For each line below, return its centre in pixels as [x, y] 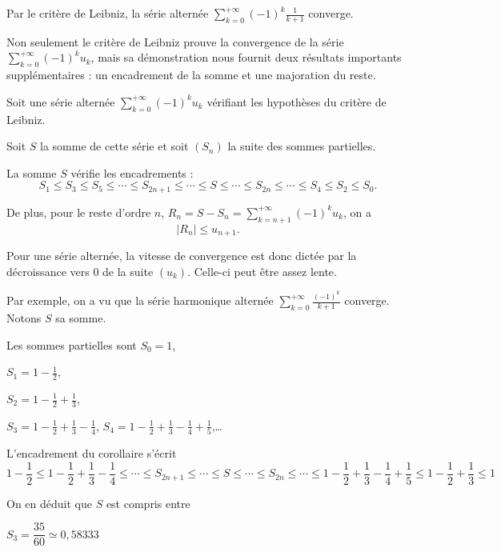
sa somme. [81, 317]
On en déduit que [49, 503]
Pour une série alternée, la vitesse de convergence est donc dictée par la [182, 256]
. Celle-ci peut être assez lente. [262, 271]
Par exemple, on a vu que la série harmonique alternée [140, 300]
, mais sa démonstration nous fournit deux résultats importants [246, 57]
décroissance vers [48, 271]
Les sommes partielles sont [72, 344]
